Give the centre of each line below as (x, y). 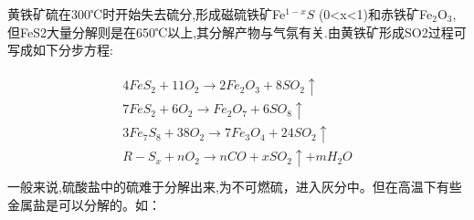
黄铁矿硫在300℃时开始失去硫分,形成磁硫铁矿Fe (147, 14)
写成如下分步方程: (60, 50)
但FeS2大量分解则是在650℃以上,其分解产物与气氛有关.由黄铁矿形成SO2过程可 (237, 31)
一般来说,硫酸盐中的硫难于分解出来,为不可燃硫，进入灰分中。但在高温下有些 (235, 186)
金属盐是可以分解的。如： (84, 204)
